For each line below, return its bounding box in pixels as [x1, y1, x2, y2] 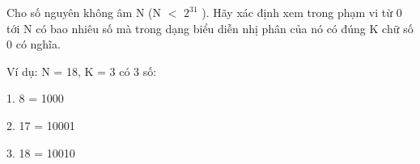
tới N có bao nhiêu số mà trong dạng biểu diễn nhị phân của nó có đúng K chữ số [6, 19, 414, 36]
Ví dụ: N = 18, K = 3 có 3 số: [6, 62, 157, 79]
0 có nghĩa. [6, 36, 61, 53]
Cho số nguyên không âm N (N [6, 4, 162, 20]
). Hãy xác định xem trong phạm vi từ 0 [202, 4, 402, 20]
